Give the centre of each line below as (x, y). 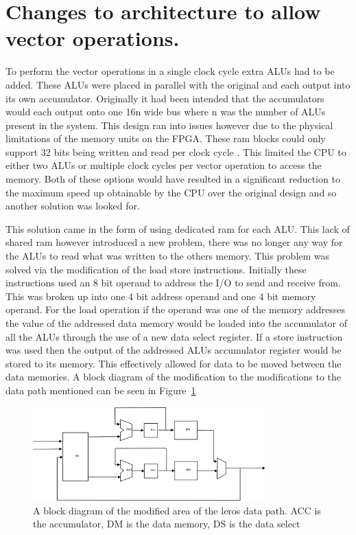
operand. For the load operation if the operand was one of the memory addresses (176, 309)
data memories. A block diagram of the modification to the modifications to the (174, 377)
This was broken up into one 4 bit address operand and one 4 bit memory (161, 296)
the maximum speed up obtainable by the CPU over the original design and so (171, 192)
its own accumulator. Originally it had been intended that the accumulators (165, 98)
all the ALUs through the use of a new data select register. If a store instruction (174, 336)
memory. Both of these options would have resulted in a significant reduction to (173, 179)
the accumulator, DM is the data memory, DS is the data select (167, 524)
